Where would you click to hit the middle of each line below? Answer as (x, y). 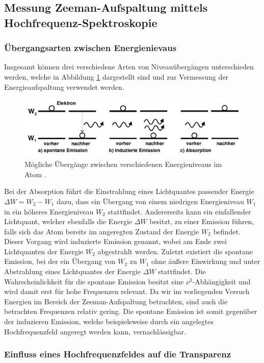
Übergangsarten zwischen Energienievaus (90, 48)
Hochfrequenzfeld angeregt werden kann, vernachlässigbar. (95, 331)
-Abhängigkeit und (221, 281)
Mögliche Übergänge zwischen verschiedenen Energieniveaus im (123, 164)
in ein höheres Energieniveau (49, 211)
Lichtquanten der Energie (44, 251)
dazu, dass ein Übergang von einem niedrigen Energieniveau (150, 201)
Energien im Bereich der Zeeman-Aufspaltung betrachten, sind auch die (116, 301)
